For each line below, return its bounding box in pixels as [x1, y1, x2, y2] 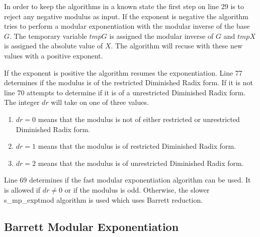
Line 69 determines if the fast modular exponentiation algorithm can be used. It [4, 174, 251, 185]
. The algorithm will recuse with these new [111, 40, 243, 51]
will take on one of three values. [51, 97, 149, 107]
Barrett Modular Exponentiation [4, 219, 179, 234]
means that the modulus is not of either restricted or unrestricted [38, 113, 240, 124]
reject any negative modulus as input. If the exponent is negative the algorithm [4, 11, 249, 21]
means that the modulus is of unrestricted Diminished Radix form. [38, 157, 244, 168]
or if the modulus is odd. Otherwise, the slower [64, 184, 210, 195]
